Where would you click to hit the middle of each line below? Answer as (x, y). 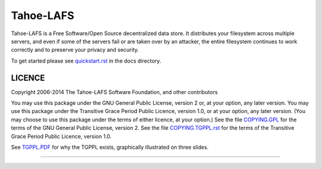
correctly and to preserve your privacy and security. (75, 50)
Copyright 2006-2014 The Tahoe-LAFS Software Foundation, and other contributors (114, 92)
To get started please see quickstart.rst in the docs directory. (86, 61)
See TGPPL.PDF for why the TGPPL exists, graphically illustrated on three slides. (110, 147)
